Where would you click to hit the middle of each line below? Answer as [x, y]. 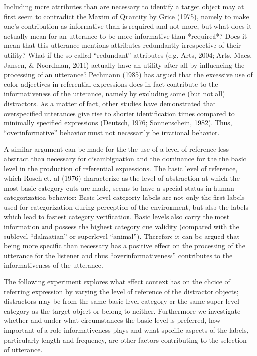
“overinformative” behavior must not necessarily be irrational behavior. [112, 132]
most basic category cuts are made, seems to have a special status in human [119, 187]
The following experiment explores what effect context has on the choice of [117, 282]
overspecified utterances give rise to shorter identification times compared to [119, 113]
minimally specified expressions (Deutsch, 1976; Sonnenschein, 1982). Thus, [118, 123]
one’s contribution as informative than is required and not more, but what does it [128, 26]
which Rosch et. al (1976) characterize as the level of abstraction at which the [122, 178]
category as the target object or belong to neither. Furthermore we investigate [122, 310]
